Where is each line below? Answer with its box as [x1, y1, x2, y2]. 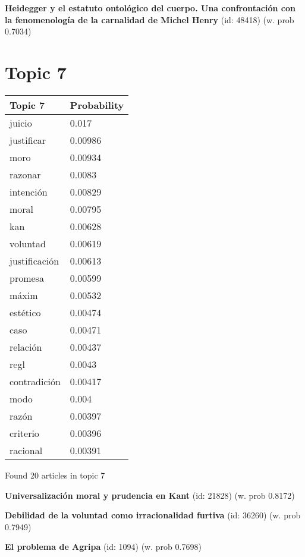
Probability [70, 97, 124, 112]
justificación [10, 253, 59, 268]
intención [10, 184, 48, 199]
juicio [10, 115, 32, 130]
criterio [10, 426, 39, 440]
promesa [10, 270, 44, 285]
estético [10, 305, 41, 319]
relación [10, 339, 42, 354]
